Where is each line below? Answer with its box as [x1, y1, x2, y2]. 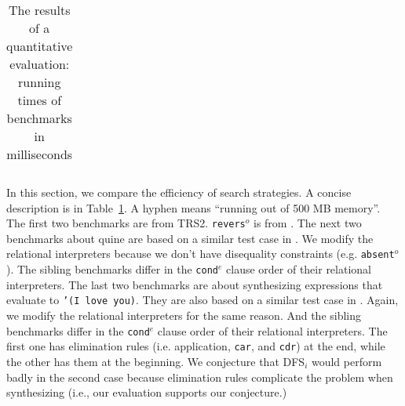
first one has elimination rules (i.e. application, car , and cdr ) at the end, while [6, 338, 385, 354]
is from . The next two [253, 215, 362, 231]
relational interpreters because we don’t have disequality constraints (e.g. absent [6, 245, 395, 262]
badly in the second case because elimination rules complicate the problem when [6, 368, 393, 385]
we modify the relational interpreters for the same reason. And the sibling [6, 307, 362, 323]
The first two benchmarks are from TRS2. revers [6, 215, 246, 231]
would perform [311, 353, 382, 369]
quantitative [6, 37, 73, 55]
